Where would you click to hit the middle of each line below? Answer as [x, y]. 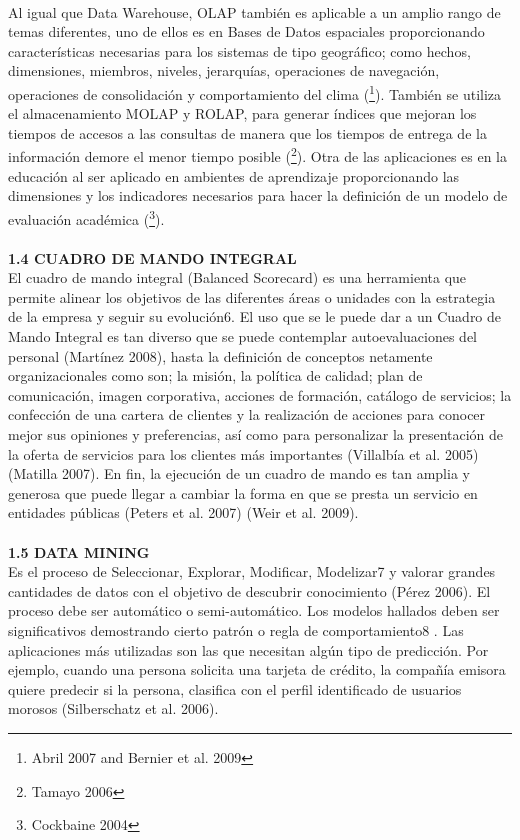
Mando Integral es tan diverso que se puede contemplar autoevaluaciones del [243, 336]
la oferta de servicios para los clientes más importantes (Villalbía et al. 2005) [243, 453]
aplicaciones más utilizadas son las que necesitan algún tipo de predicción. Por [248, 649]
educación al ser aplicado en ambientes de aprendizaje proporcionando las [234, 175]
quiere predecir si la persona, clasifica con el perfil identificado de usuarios [235, 688]
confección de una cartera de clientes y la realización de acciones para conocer [247, 414]
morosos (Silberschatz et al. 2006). [113, 708]
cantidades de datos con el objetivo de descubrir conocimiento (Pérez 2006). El [249, 590]
